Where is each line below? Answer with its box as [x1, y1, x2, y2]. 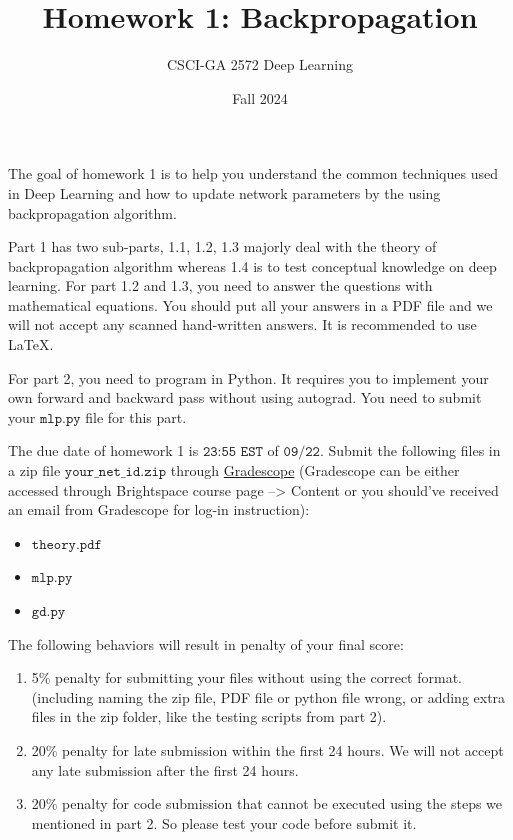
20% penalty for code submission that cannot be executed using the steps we [31, 793, 503, 814]
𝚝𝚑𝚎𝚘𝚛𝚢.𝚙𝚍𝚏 [31, 537, 102, 552]
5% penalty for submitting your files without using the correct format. [31, 667, 462, 688]
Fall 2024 [232, 87, 288, 108]
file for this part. [85, 406, 187, 427]
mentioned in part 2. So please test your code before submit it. [31, 812, 417, 833]
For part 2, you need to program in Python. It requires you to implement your [8, 367, 489, 388]
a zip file [8, 460, 61, 481]
